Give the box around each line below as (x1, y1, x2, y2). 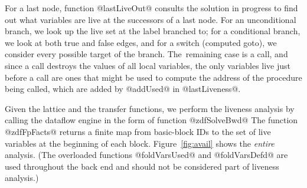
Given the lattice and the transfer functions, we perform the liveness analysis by (5, 102, 295, 114)
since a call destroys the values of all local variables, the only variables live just (5, 59, 291, 71)
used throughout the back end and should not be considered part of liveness (5, 160, 279, 172)
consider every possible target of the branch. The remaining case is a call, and (5, 48, 288, 60)
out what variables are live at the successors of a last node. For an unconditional (5, 13, 296, 25)
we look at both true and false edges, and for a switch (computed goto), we (5, 36, 277, 48)
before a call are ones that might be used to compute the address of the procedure (5, 71, 302, 83)
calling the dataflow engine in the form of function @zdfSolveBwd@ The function (5, 114, 298, 126)
